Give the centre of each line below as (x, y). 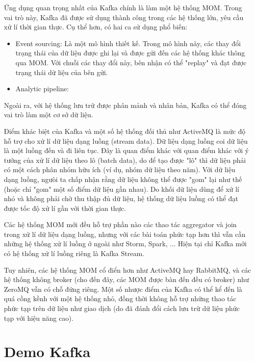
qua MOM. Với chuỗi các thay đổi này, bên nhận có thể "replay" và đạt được (131, 62)
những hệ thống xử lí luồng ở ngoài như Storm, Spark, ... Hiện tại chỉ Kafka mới (125, 244)
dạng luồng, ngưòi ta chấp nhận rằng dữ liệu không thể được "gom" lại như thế (123, 179)
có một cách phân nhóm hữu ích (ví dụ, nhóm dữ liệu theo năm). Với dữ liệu (120, 169)
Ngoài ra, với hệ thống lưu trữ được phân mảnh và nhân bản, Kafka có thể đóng (125, 105)
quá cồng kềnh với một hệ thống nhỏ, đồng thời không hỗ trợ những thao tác (120, 298)
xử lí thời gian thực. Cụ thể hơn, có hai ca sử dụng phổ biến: (96, 27)
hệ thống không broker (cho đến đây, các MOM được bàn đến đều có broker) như (127, 279)
